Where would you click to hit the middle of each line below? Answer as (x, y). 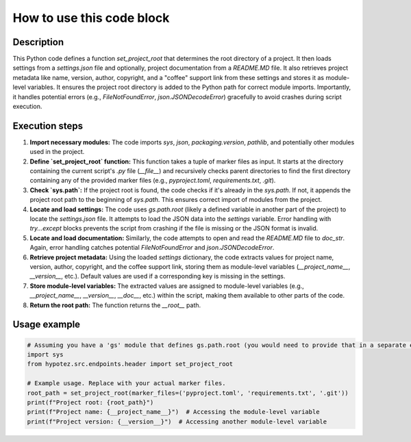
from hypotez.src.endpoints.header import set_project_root (130, 364)
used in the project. (57, 152)
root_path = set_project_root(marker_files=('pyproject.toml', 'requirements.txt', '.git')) (188, 393)
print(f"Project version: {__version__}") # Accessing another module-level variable (177, 421)
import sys (45, 354)
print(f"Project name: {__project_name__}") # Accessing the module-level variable (173, 412)
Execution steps (48, 126)
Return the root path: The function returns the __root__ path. (115, 305)
